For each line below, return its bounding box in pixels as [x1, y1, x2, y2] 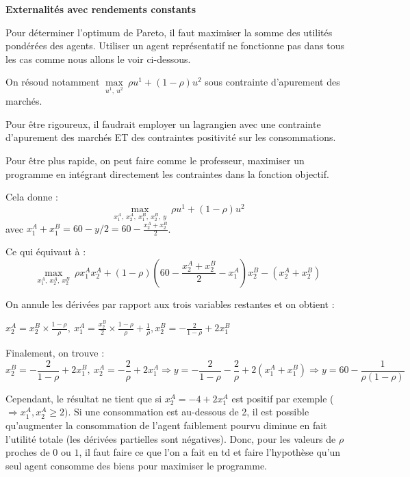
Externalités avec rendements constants [5, 2, 196, 16]
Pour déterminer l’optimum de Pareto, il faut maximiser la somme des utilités [5, 25, 333, 39]
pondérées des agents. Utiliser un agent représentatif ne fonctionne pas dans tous [5, 38, 345, 53]
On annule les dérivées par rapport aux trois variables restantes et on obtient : [5, 296, 335, 311]
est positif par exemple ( [231, 391, 334, 405]
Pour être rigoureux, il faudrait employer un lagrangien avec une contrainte [5, 116, 321, 131]
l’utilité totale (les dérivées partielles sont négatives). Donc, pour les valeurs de [5, 431, 336, 446]
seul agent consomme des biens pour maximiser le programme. [5, 458, 267, 472]
